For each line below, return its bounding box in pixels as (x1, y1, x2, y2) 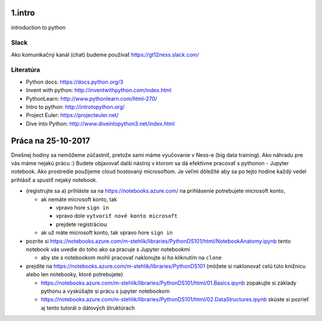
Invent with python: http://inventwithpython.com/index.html (26, 87, 172, 94)
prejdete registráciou (55, 221, 107, 228)
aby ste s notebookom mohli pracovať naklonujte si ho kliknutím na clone (41, 254, 222, 261)
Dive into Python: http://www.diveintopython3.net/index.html (26, 120, 175, 127)
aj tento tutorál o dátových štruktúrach (41, 304, 135, 311)
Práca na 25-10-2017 (11, 135, 91, 146)
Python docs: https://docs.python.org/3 (26, 78, 123, 85)
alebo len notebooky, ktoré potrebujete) (26, 271, 123, 278)
